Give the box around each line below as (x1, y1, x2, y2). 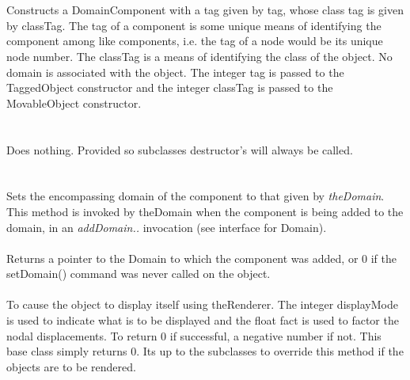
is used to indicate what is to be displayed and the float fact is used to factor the (6, 312, 399, 329)
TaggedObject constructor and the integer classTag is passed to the (6, 79, 333, 96)
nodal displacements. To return (6, 327, 158, 344)
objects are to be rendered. (6, 358, 136, 374)
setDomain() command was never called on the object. (6, 265, 271, 282)
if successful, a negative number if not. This (169, 327, 382, 344)
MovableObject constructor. (6, 94, 142, 111)
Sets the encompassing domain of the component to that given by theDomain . (6, 188, 385, 204)
